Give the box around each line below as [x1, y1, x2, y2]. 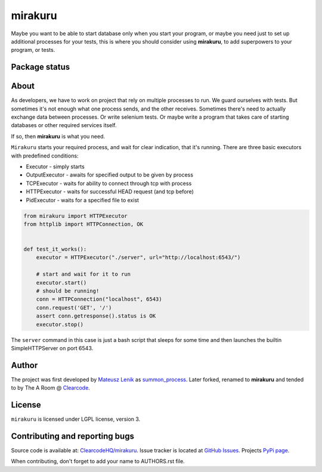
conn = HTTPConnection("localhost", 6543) [36, 296, 162, 303]
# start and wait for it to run [36, 271, 131, 277]
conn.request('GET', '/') [36, 304, 112, 311]
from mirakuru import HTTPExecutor [23, 212, 128, 219]
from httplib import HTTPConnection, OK [23, 221, 143, 227]
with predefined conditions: [11, 152, 79, 159]
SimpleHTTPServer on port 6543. [11, 344, 94, 351]
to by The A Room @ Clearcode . [11, 384, 91, 391]
